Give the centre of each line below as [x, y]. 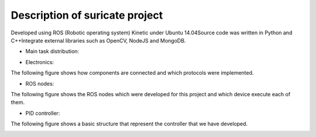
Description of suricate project [87, 15]
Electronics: [40, 62]
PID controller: [43, 113]
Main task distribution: [52, 51]
